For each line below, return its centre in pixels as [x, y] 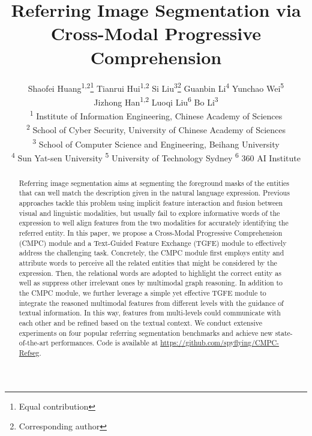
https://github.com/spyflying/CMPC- [220, 343]
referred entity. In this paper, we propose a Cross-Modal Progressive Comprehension [151, 233]
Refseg [29, 352]
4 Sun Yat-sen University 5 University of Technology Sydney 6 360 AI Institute [156, 157]
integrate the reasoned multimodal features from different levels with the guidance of [151, 303]
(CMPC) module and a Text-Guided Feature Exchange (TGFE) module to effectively [153, 243]
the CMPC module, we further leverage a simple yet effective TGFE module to [142, 293]
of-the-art [34, 343]
